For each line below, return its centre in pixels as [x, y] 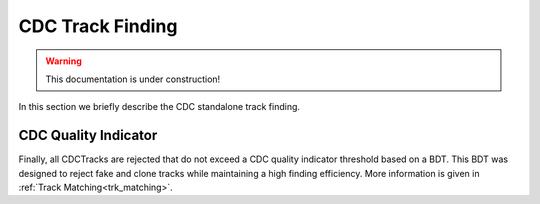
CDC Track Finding [98, 26]
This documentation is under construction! [133, 79]
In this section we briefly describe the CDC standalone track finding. [159, 107]
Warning [63, 61]
